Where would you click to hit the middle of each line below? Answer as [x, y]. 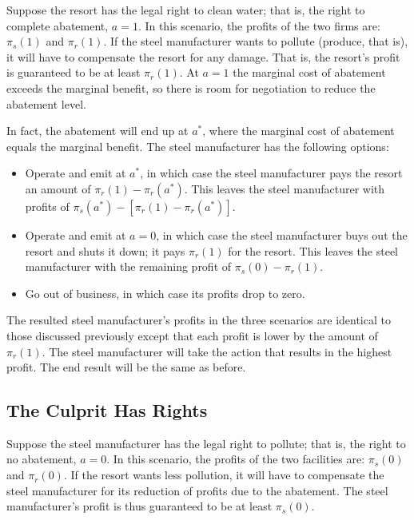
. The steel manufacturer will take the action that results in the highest [217, 351]
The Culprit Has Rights [107, 410]
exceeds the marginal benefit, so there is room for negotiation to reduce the [191, 87]
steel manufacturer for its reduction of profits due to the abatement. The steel [197, 490]
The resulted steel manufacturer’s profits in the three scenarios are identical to [199, 320]
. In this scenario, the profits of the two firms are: [259, 25]
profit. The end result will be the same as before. [126, 367]
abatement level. [46, 103]
